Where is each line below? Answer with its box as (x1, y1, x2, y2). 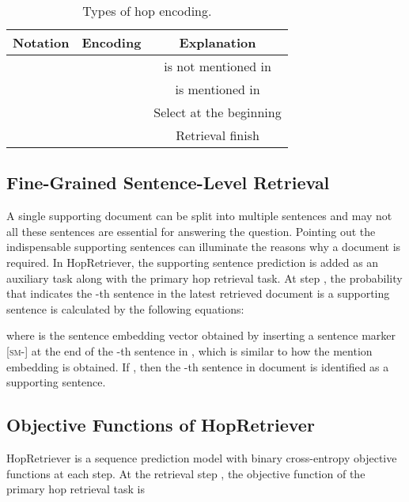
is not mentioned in (164, 57, 271, 75)
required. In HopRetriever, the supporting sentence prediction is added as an (6, 253, 379, 270)
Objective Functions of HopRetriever (6, 413, 315, 437)
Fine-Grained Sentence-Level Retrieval (6, 170, 330, 195)
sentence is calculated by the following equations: (6, 300, 244, 317)
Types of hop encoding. (82, 2, 212, 20)
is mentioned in (175, 80, 260, 98)
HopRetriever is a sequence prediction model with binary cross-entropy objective (6, 449, 397, 466)
